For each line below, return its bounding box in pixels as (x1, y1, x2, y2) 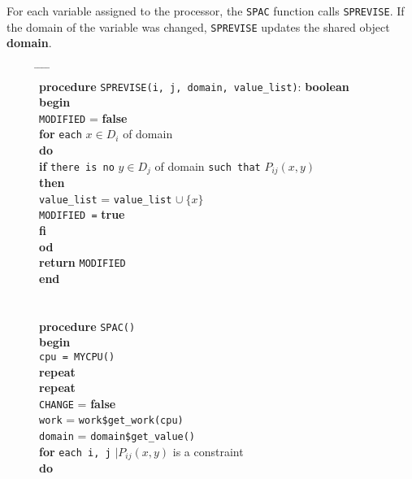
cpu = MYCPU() (39, 351, 115, 363)
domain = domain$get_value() (39, 427, 196, 444)
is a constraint (172, 442, 244, 459)
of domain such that (154, 157, 261, 174)
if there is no (39, 157, 115, 174)
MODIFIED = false (39, 109, 128, 126)
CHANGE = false (39, 394, 116, 412)
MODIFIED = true (39, 206, 125, 223)
